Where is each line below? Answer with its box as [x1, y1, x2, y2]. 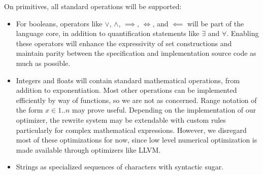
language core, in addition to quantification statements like [16, 28, 200, 39]
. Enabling [226, 28, 259, 39]
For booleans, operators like [16, 18, 103, 28]
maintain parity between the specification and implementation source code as [16, 48, 256, 58]
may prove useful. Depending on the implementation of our [72, 104, 256, 115]
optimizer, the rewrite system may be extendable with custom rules [16, 114, 226, 125]
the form [16, 104, 43, 115]
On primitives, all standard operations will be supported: [4, 1, 182, 11]
